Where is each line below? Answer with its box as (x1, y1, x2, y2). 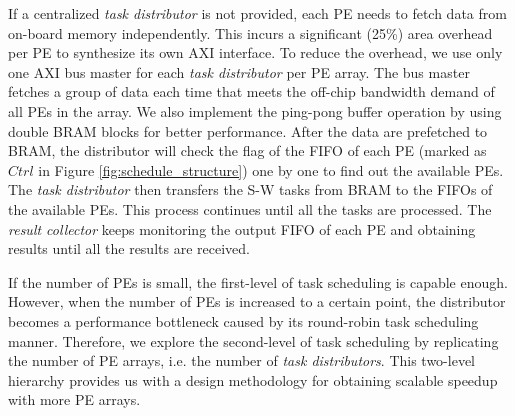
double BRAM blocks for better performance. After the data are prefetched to (8, 120, 488, 141)
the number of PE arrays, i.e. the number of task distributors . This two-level (8, 350, 475, 371)
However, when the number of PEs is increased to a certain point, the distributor (8, 291, 506, 312)
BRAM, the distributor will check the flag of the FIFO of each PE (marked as (8, 140, 487, 161)
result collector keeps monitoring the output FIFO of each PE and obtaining (8, 218, 476, 239)
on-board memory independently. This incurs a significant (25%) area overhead (8, 22, 493, 43)
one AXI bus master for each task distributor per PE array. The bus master (8, 61, 470, 82)
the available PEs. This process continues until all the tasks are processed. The (8, 198, 492, 219)
